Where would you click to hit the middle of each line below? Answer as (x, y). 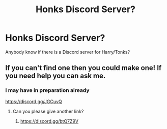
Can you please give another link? (48, 111)
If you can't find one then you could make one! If (83, 68)
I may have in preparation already (48, 90)
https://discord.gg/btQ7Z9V (49, 121)
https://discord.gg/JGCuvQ (34, 101)
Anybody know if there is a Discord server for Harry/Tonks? (68, 52)
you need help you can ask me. (55, 76)
